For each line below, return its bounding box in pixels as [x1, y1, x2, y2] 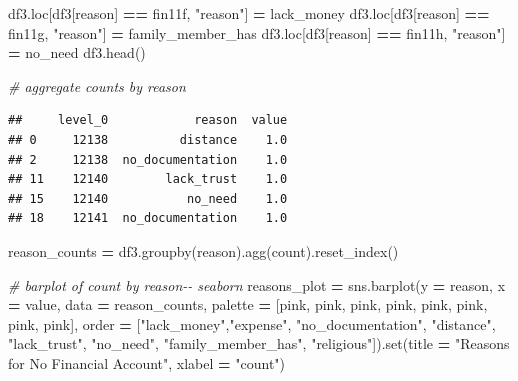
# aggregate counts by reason [8, 75, 186, 96]
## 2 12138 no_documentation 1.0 [8, 152, 288, 167]
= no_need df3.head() [8, 42, 146, 63]
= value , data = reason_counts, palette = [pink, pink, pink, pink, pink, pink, [8, 294, 488, 315]
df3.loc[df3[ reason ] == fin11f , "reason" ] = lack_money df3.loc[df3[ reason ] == [8, 3, 490, 23]
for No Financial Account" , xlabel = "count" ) [8, 352, 286, 373]
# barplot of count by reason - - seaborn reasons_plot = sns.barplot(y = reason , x [8, 274, 506, 295]
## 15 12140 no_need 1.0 [8, 191, 288, 206]
